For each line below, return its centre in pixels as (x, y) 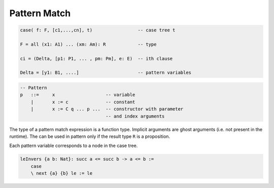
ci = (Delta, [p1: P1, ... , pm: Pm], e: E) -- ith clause (96, 59)
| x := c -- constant (83, 102)
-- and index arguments (135, 116)
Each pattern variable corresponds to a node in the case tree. (74, 146)
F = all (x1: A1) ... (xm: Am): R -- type (88, 44)
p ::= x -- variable (78, 95)
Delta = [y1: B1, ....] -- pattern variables (106, 73)
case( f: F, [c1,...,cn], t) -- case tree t (98, 30)
